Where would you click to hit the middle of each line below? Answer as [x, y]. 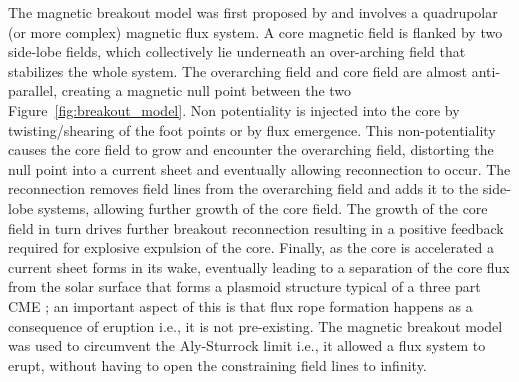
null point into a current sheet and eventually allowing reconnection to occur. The [259, 168]
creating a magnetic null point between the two [206, 90]
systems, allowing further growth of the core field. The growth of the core [262, 207]
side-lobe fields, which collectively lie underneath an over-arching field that [237, 51]
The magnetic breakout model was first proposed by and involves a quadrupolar [253, 12]
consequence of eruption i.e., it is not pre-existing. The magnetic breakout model [255, 325]
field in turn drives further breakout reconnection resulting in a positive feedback [256, 227]
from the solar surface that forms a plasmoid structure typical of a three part [244, 286]
